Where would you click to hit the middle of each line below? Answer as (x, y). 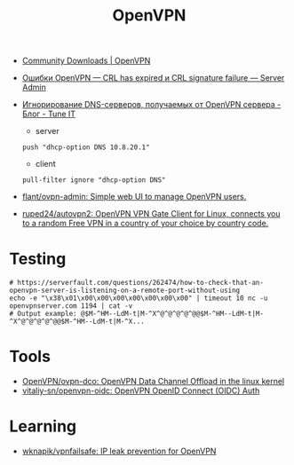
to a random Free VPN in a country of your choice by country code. (145, 224)
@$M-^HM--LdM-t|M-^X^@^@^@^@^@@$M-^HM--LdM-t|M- (172, 314)
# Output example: (43, 314)
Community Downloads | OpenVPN (86, 61)
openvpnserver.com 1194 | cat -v (71, 306)
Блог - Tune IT (49, 114)
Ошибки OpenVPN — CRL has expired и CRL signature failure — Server (153, 78)
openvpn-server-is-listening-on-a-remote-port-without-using (125, 291)
